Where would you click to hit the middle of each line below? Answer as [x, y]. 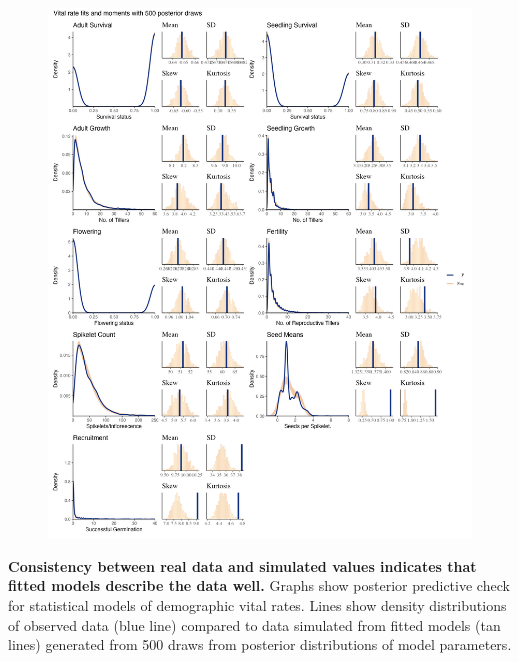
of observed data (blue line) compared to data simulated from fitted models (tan [254, 624]
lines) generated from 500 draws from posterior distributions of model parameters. [260, 644]
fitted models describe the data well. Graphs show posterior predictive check [259, 585]
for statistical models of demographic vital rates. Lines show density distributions [257, 604]
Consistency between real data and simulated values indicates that [242, 565]
